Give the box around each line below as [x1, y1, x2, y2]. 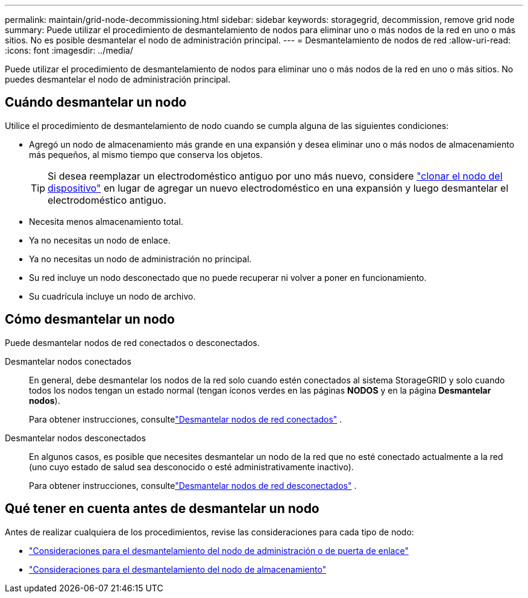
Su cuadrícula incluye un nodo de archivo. [29, 291, 196, 301]
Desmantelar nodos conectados [5, 356, 131, 367]
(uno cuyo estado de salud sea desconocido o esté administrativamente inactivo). [29, 461, 354, 472]
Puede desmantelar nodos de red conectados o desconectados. [5, 337, 260, 348]
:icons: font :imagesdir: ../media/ [5, 45, 133, 55]
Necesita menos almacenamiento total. [29, 216, 183, 227]
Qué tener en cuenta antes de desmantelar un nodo [5, 501, 319, 517]
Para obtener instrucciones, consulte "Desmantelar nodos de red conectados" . [29, 414, 342, 424]
